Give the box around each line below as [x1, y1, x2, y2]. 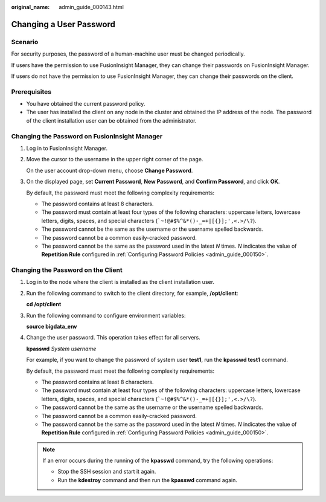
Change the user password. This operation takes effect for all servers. [26, 334, 200, 341]
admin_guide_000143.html [59, 4, 124, 10]
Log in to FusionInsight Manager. [26, 145, 108, 152]
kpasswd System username [26, 345, 97, 352]
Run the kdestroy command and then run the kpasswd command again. [57, 476, 238, 483]
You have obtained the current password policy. [26, 100, 145, 108]
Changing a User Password [11, 19, 116, 30]
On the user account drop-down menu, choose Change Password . [26, 167, 193, 174]
